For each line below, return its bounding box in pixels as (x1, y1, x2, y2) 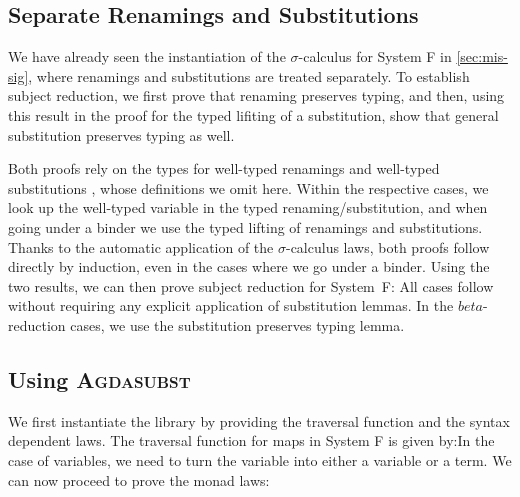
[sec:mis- (456, 46, 508, 67)
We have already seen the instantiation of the (8, 46, 286, 67)
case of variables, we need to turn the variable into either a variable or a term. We (8, 449, 512, 470)
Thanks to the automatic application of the (8, 236, 274, 257)
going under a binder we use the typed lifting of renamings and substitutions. (8, 216, 483, 237)
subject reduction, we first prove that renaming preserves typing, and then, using (8, 85, 505, 106)
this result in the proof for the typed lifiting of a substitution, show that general (8, 104, 499, 125)
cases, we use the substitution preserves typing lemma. (70, 314, 405, 335)
